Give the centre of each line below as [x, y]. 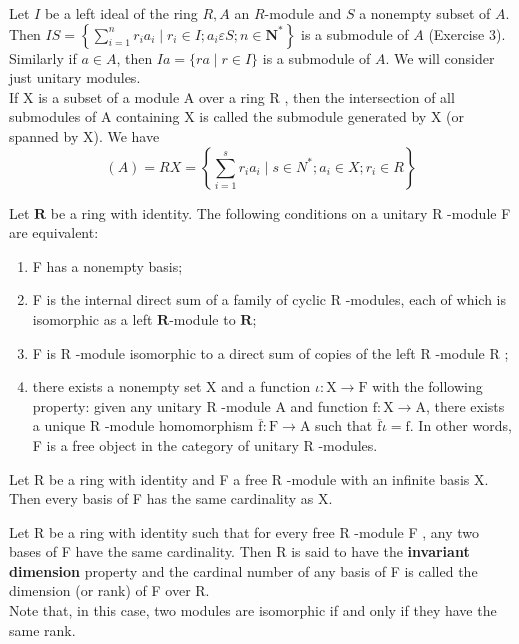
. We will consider [440, 57]
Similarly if [43, 57]
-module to [202, 318]
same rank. [42, 629]
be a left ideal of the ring [121, 13]
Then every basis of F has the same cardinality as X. [171, 498]
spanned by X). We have [84, 135]
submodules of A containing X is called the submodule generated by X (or [236, 116]
